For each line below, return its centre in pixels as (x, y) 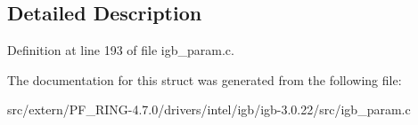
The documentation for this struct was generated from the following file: (205, 79)
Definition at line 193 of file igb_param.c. (121, 50)
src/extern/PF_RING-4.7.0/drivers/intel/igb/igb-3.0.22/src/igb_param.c (209, 109)
